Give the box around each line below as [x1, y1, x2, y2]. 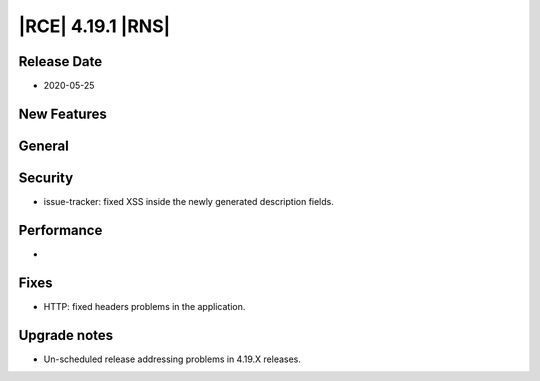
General [18, 137, 70, 154]
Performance [18, 221, 103, 239]
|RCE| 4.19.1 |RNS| [18, 15, 171, 37]
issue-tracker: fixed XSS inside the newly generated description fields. [43, 196, 335, 207]
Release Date [18, 53, 103, 70]
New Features [18, 105, 107, 122]
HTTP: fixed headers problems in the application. [43, 300, 246, 312]
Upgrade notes [18, 326, 114, 344]
